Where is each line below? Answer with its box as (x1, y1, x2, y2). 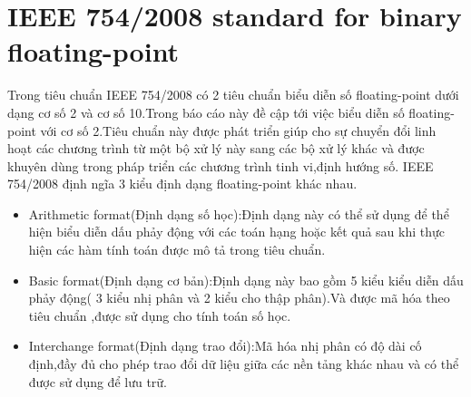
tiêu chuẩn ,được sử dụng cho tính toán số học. (28, 305, 291, 324)
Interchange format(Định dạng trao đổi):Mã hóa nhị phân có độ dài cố (28, 336, 422, 355)
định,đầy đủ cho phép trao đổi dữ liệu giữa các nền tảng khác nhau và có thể (28, 354, 459, 373)
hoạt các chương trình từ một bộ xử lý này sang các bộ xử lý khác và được (7, 139, 425, 158)
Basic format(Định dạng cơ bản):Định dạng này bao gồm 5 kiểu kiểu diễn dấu (28, 270, 464, 289)
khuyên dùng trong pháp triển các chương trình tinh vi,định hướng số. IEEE (7, 156, 434, 175)
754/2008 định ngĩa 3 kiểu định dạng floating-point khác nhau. (7, 174, 358, 193)
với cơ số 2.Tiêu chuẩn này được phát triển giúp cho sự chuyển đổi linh (40, 121, 437, 140)
